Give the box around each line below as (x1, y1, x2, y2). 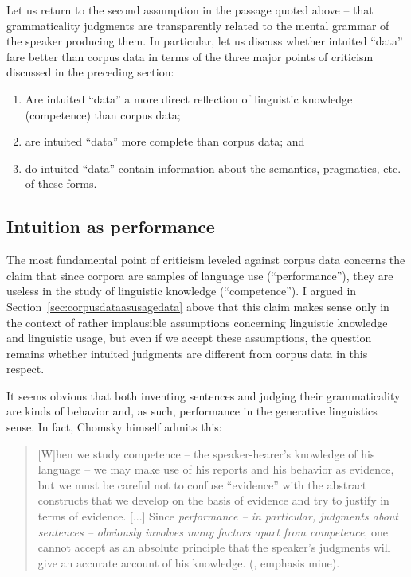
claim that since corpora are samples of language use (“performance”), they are (6, 267, 393, 283)
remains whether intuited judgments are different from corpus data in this (6, 345, 368, 361)
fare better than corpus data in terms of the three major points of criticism (6, 48, 374, 64)
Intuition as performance (6, 214, 215, 239)
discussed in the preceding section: (6, 64, 174, 80)
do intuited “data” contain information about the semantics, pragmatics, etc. (25, 159, 401, 176)
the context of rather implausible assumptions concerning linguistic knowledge (6, 314, 388, 330)
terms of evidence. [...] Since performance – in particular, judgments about (37, 508, 398, 524)
